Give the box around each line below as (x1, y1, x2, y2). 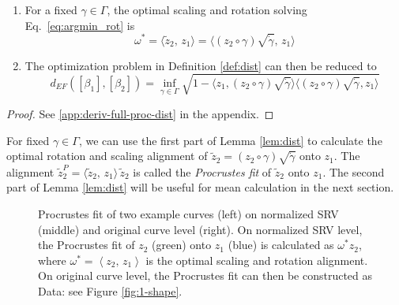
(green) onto (152, 236, 212, 253)
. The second (322, 163, 385, 180)
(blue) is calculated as (228, 236, 334, 253)
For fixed (6, 132, 50, 148)
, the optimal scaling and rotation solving (107, 2, 307, 17)
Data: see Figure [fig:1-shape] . (38, 282, 183, 299)
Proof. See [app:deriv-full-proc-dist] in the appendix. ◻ (6, 106, 274, 122)
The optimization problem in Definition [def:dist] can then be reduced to (24, 57, 377, 73)
